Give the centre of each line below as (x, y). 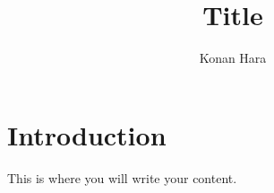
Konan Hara (233, 58)
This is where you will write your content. (122, 177)
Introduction (87, 134)
